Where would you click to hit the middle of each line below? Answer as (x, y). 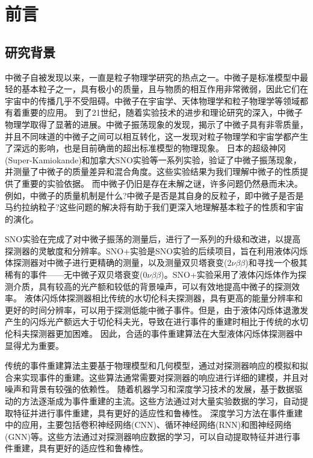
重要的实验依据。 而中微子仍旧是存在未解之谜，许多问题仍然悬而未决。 (162, 183)
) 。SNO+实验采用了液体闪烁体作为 (229, 274)
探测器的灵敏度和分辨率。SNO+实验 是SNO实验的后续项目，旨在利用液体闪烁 (156, 250)
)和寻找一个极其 (276, 262)
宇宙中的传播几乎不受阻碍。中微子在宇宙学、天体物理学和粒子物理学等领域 (152, 100)
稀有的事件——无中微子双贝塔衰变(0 (76, 274)
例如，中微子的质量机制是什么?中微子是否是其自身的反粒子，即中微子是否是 (154, 195)
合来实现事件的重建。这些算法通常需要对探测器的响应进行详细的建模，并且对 (156, 377)
